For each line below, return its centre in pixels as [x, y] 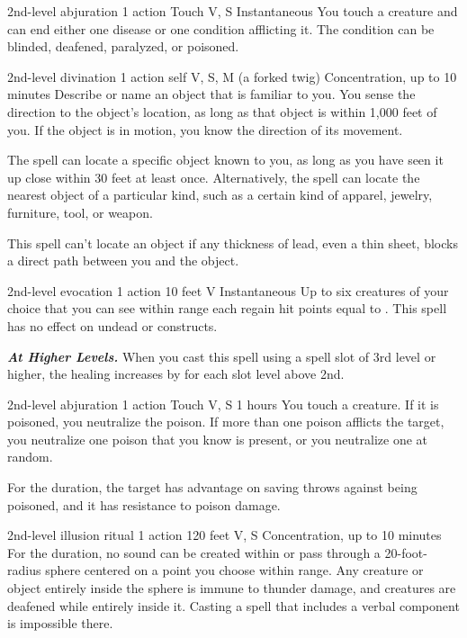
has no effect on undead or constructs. [112, 325]
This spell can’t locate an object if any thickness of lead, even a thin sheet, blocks [233, 243]
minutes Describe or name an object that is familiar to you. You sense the [211, 94]
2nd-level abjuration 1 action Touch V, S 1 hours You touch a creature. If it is [223, 404]
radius [24, 570]
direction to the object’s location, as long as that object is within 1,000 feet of [222, 111]
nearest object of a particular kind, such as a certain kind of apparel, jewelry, [220, 195]
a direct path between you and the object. [123, 261]
